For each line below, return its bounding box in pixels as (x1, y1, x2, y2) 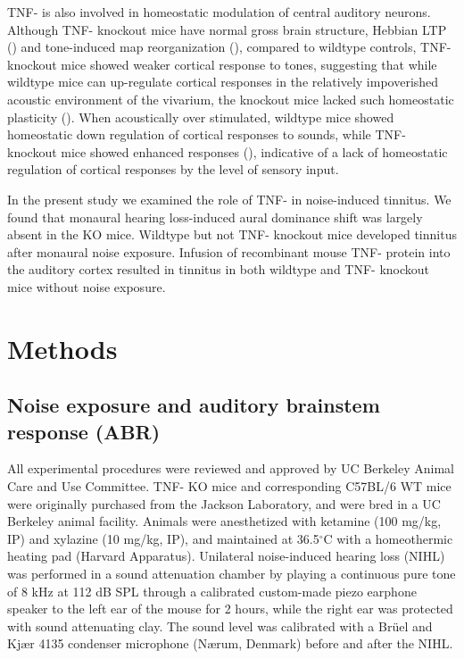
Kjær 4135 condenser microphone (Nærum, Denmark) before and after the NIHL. (7, 634, 453, 653)
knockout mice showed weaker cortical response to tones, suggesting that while (7, 54, 437, 73)
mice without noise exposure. (7, 277, 166, 296)
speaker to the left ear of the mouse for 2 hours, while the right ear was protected (7, 599, 453, 618)
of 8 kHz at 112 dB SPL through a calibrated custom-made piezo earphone (7, 581, 417, 600)
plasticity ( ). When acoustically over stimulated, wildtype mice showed (7, 107, 394, 126)
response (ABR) (7, 417, 161, 445)
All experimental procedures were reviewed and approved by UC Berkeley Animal (7, 459, 455, 478)
